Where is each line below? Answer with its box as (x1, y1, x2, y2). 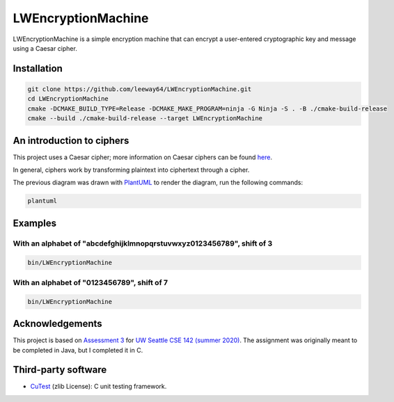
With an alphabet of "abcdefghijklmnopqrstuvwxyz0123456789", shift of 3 (13, 239, 273, 248)
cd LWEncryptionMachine (27, 95, 109, 103)
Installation (13, 63, 63, 74)
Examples (13, 217, 57, 229)
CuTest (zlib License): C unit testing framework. (30, 383, 167, 391)
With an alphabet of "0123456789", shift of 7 (13, 278, 168, 287)
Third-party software (13, 364, 107, 376)
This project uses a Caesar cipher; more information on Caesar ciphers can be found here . (13, 153, 273, 161)
